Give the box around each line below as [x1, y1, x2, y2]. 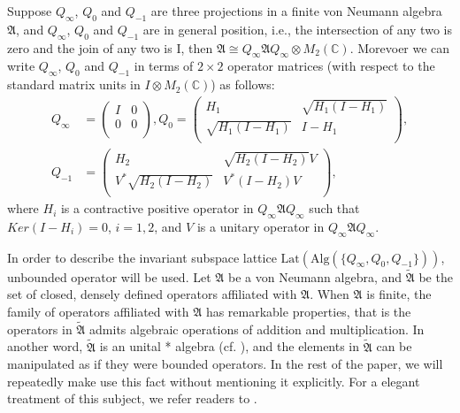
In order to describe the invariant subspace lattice [7, 248, 277, 266]
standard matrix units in [7, 75, 141, 94]
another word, [7, 337, 83, 356]
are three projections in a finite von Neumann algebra [150, 2, 442, 19]
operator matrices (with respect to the [227, 57, 435, 75]
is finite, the [366, 285, 432, 303]
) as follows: [211, 75, 275, 94]
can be [376, 337, 412, 356]
